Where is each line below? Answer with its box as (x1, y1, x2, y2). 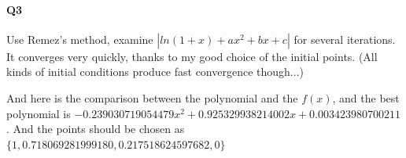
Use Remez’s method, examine (6, 31, 153, 47)
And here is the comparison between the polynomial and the (6, 89, 298, 106)
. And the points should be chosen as (6, 120, 185, 137)
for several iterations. (293, 31, 396, 47)
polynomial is (6, 105, 71, 121)
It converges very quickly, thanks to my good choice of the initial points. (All (6, 48, 378, 64)
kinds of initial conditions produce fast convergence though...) (6, 63, 304, 80)
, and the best (332, 89, 400, 106)
